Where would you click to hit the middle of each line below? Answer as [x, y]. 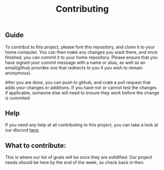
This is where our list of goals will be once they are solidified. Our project [79, 157]
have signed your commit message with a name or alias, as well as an [75, 63]
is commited [18, 98]
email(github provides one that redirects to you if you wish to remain [74, 67]
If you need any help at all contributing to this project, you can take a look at [82, 125]
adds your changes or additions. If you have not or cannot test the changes [81, 87]
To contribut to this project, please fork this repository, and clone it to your [80, 47]
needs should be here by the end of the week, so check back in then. [75, 163]
